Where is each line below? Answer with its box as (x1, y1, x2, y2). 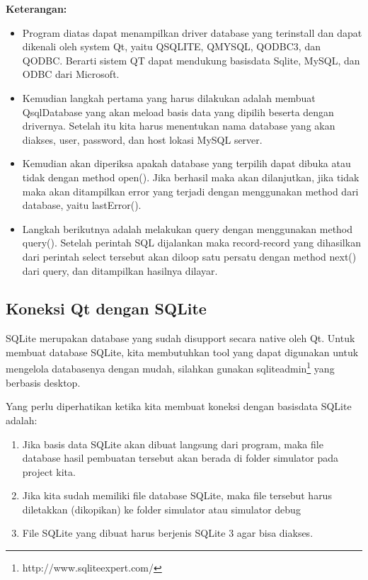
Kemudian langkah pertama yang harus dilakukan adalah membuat (22, 90, 316, 105)
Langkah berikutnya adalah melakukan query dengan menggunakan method (22, 221, 353, 236)
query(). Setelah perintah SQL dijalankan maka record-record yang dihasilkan (22, 235, 361, 250)
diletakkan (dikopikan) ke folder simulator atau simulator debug (22, 501, 301, 516)
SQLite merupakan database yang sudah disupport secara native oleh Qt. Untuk (6, 331, 355, 346)
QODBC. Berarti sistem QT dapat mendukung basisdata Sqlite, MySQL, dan (22, 52, 360, 67)
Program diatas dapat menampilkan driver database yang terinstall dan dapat (22, 25, 362, 40)
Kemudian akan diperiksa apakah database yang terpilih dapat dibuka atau (22, 156, 351, 171)
